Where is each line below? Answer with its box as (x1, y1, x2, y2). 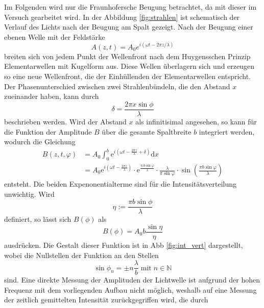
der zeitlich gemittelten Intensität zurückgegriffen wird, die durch (4, 294, 208, 305)
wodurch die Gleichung (4, 136, 76, 147)
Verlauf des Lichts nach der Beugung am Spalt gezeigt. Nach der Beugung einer (4, 21, 253, 32)
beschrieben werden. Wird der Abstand (4, 116, 127, 126)
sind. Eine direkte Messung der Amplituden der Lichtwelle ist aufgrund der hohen (4, 274, 260, 285)
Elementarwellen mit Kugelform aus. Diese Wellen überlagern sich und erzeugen (4, 61, 255, 71)
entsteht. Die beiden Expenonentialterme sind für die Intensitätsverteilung (4, 178, 237, 189)
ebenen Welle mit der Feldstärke (4, 31, 105, 42)
